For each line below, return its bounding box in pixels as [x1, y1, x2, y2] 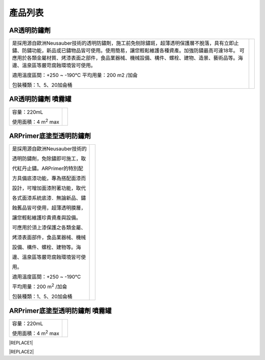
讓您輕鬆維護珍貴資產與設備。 [12, 214, 81, 221]
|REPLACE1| [9, 340, 33, 346]
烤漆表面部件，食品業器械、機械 [12, 234, 86, 241]
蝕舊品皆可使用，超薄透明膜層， [12, 204, 86, 211]
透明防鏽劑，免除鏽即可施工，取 [12, 155, 86, 162]
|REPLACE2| [9, 349, 34, 355]
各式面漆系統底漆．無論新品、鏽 [12, 195, 86, 201]
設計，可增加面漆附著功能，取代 [12, 185, 86, 192]
